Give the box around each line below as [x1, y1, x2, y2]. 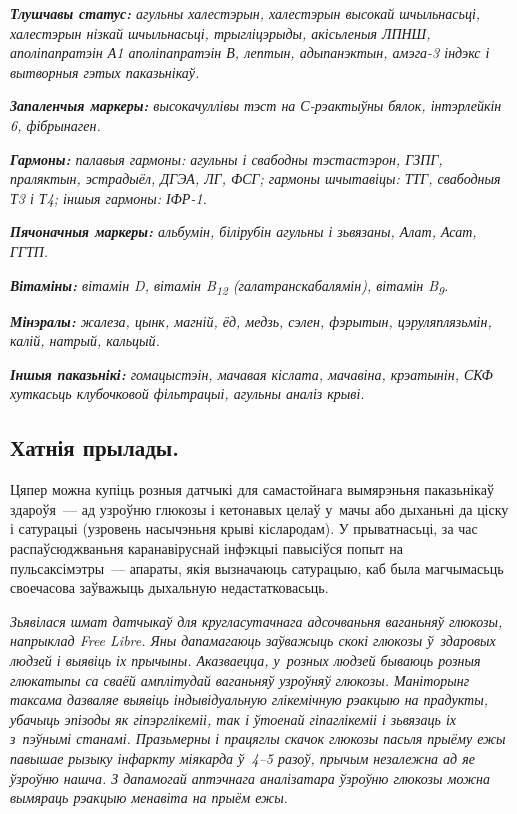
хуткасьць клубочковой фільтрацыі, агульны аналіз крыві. [10, 383, 365, 404]
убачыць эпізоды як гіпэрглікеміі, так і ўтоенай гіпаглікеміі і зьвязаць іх [10, 708, 457, 729]
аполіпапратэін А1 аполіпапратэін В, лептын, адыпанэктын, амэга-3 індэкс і [10, 42, 490, 63]
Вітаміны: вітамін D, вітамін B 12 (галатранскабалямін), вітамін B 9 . [10, 274, 449, 298]
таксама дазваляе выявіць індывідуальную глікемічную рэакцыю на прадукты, [10, 689, 488, 710]
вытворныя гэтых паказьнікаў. [10, 61, 200, 82]
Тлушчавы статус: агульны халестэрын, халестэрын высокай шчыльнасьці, [10, 3, 481, 23]
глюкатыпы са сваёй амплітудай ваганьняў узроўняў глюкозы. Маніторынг [10, 669, 470, 690]
